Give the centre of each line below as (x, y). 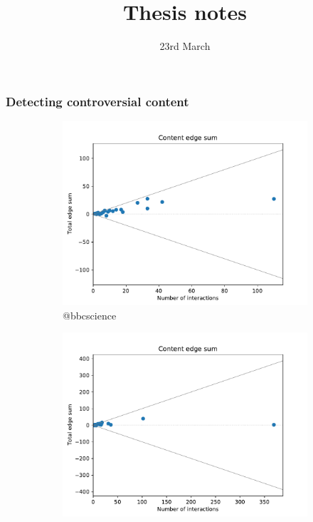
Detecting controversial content (97, 101)
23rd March (185, 46)
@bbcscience (90, 315)
